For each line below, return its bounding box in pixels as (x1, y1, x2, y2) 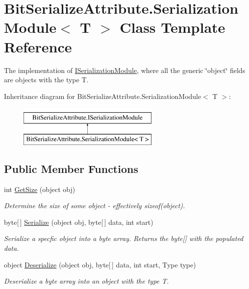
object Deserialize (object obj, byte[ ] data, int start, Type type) (4, 259, 196, 269)
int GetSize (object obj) (4, 184, 75, 194)
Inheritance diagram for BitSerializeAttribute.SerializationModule (4, 91, 201, 101)
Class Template (120, 17, 225, 37)
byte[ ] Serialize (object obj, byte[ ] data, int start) (4, 217, 153, 227)
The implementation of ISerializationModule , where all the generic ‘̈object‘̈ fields (4, 65, 246, 75)
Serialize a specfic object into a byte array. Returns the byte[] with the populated (4, 233, 244, 243)
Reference (4, 36, 72, 56)
